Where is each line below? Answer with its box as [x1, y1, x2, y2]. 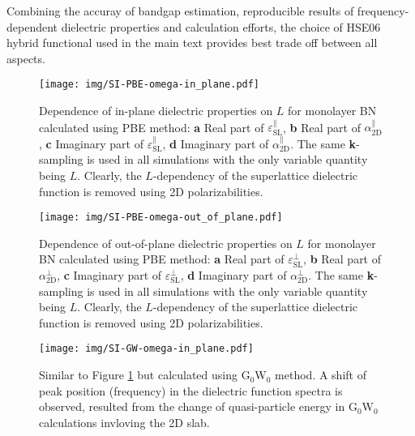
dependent [6, 18, 58, 35]
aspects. [6, 49, 45, 66]
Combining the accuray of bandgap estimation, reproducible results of [6, 2, 354, 19]
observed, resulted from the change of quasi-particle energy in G [39, 398, 357, 415]
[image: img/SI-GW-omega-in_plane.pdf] [39, 343, 254, 355]
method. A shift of [275, 366, 366, 383]
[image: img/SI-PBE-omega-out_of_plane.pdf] [39, 212, 283, 224]
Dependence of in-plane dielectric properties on [39, 102, 273, 119]
